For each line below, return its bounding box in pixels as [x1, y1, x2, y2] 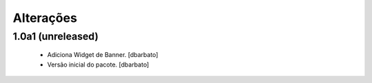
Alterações [12, 10, 77, 25]
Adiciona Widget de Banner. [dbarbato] [47, 51, 158, 59]
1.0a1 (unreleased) [12, 30, 99, 43]
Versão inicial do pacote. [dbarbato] [47, 60, 149, 69]
